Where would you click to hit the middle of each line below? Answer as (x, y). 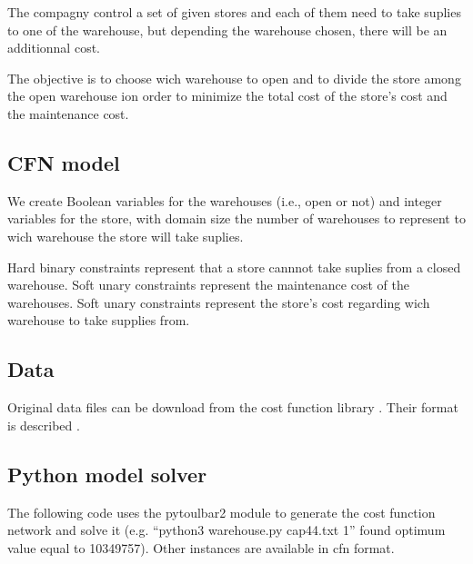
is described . (44, 425)
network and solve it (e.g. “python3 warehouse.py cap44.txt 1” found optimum (226, 530)
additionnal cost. (54, 48)
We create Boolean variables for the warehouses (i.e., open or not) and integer (225, 200)
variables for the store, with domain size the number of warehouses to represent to (236, 218)
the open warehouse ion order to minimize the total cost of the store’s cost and (227, 96)
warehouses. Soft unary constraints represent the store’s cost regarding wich (219, 302)
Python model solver (107, 474)
